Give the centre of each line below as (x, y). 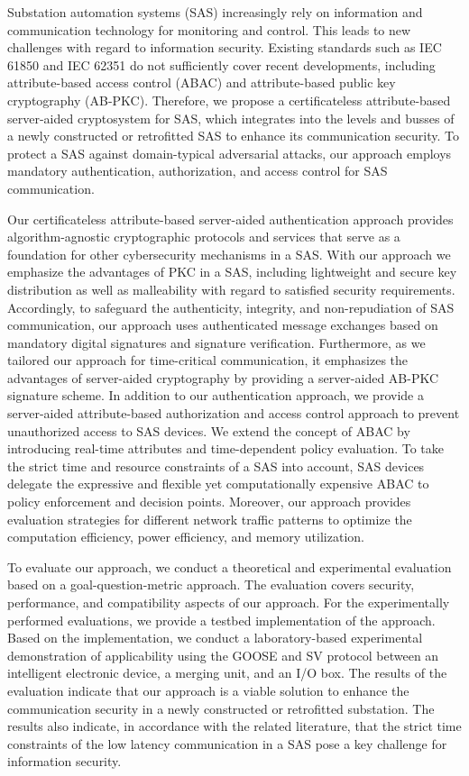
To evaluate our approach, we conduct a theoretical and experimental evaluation (230, 566)
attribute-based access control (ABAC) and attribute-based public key (202, 82)
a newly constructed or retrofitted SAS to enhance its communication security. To (233, 136)
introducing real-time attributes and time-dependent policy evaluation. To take (226, 448)
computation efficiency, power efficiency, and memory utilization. (186, 537)
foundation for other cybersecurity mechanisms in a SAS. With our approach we (229, 254)
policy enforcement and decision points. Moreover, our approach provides (209, 502)
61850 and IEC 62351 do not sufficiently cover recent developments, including (221, 64)
